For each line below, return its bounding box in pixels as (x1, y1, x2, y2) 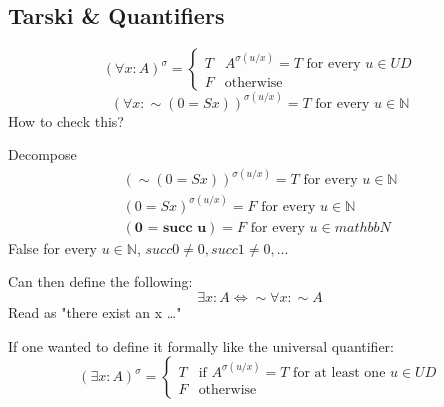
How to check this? (8, 110, 124, 131)
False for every (8, 237, 98, 258)
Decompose (8, 144, 77, 165)
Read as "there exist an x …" (8, 301, 182, 322)
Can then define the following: (8, 271, 193, 292)
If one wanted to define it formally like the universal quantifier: (8, 335, 394, 356)
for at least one (293, 365, 386, 380)
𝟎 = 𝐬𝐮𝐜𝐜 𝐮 (134, 220, 207, 235)
